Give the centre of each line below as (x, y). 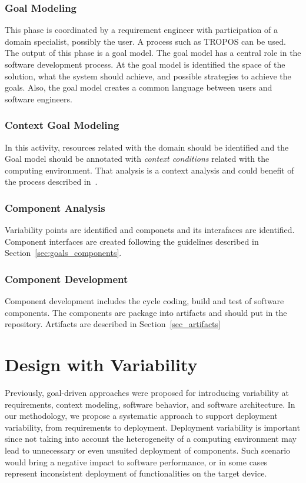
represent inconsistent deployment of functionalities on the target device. (136, 473)
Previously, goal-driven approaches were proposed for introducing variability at (147, 393)
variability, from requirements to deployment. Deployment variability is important (152, 427)
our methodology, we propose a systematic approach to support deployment (141, 416)
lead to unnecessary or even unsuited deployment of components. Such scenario (148, 450)
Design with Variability (101, 364)
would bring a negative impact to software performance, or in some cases (136, 462)
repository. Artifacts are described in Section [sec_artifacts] (113, 324)
